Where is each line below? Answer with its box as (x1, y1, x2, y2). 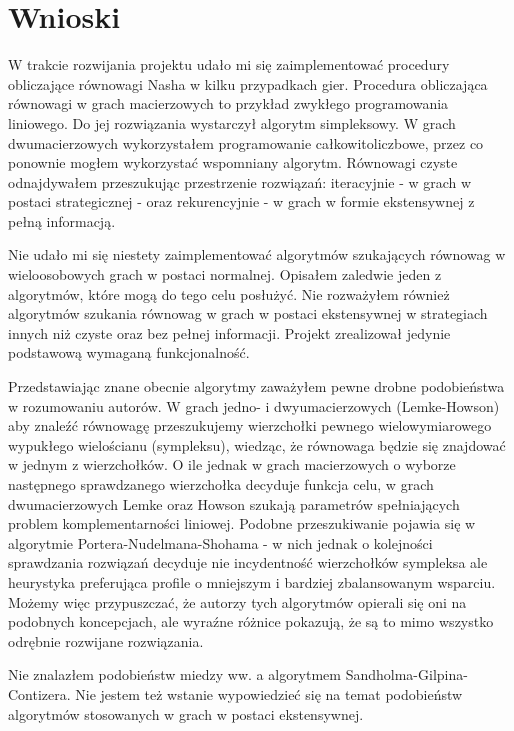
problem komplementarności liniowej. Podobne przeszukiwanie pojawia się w (8, 513, 476, 534)
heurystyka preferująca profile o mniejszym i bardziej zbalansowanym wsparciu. (8, 571, 496, 592)
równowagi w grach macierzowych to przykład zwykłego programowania (8, 93, 449, 114)
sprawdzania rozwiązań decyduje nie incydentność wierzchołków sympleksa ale (8, 552, 488, 573)
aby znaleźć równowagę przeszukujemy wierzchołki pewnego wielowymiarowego (8, 415, 492, 436)
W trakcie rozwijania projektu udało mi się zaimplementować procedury (8, 54, 450, 75)
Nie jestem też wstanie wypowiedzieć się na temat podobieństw (75, 683, 463, 704)
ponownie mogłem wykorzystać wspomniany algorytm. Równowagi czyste (8, 152, 458, 173)
